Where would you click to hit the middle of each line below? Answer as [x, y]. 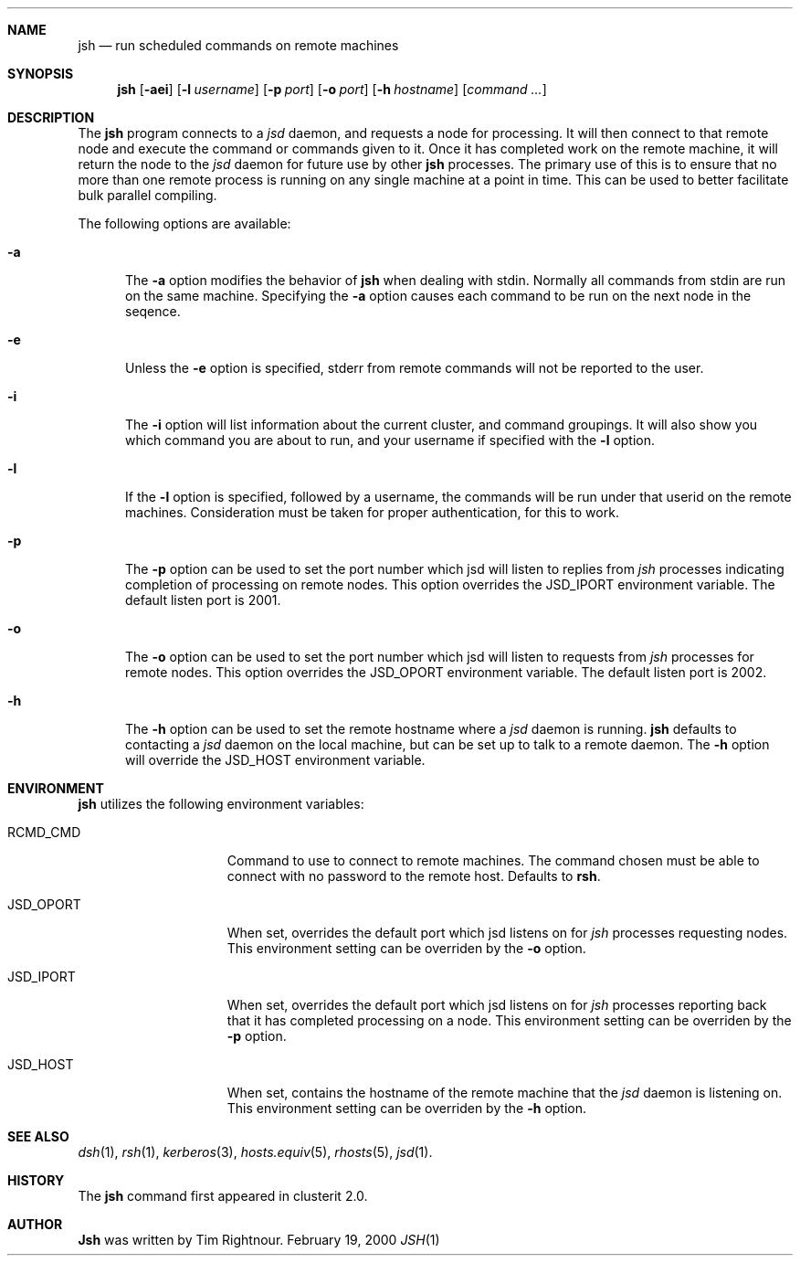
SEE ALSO [38, 1136]
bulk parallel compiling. [147, 195]
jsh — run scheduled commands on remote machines [238, 45]
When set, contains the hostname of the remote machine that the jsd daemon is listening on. [505, 1093]
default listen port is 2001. [203, 600]
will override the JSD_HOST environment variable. [275, 760]
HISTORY [36, 1180]
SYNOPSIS [41, 74]
